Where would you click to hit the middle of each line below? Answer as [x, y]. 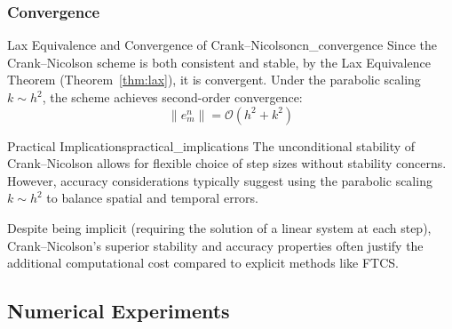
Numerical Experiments [119, 311]
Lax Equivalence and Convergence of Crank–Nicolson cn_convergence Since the [222, 45]
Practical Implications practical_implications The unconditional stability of [211, 145]
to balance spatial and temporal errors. [153, 198]
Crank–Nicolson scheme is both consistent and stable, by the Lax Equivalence [219, 62]
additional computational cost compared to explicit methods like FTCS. [203, 263]
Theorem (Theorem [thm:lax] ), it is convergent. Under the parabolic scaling [214, 80]
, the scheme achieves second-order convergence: [172, 97]
